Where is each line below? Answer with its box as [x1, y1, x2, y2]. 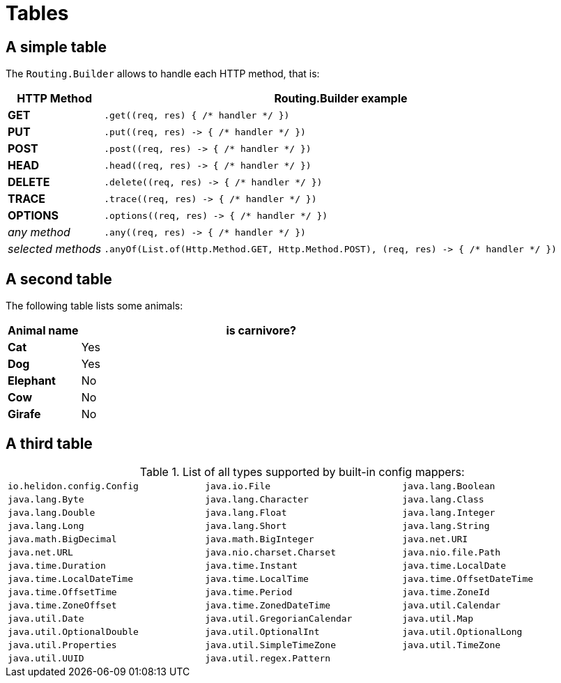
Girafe [8, 407, 41, 422]
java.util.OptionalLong [402, 626, 523, 637]
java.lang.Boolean [402, 480, 495, 491]
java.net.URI [402, 533, 468, 544]
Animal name [8, 323, 79, 338]
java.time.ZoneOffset [8, 599, 117, 611]
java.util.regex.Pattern [205, 652, 331, 663]
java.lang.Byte [8, 493, 84, 505]
